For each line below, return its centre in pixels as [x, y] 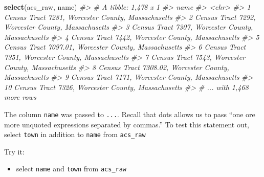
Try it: [14, 151]
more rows [20, 97]
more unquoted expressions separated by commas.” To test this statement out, [127, 124]
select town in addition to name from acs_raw [75, 134]
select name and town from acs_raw [71, 169]
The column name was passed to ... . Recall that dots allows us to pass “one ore [130, 114]
